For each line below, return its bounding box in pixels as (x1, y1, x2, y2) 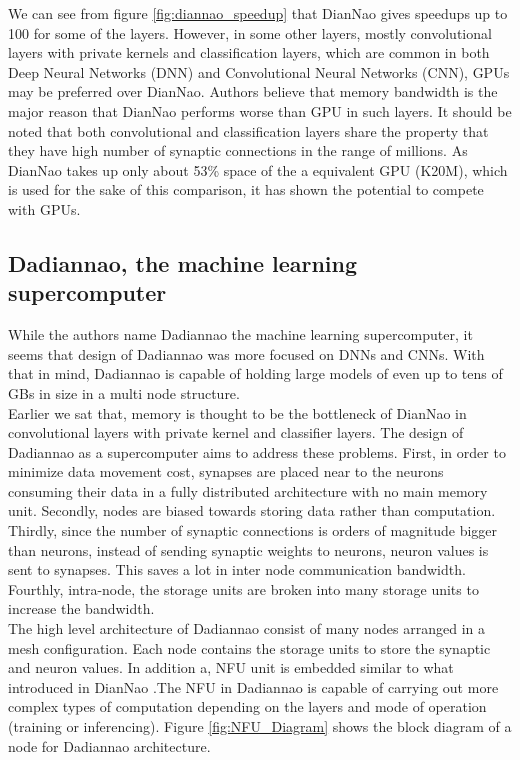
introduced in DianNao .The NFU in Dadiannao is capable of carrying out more (8, 676, 499, 697)
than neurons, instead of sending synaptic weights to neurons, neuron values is (8, 539, 489, 560)
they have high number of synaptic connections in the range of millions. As (8, 140, 468, 161)
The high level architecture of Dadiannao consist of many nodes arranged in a (8, 618, 485, 639)
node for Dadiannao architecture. (8, 735, 211, 756)
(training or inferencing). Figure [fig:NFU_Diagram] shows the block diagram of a (8, 716, 512, 736)
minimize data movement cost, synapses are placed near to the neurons (8, 461, 444, 482)
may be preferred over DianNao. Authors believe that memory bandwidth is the (8, 81, 498, 102)
